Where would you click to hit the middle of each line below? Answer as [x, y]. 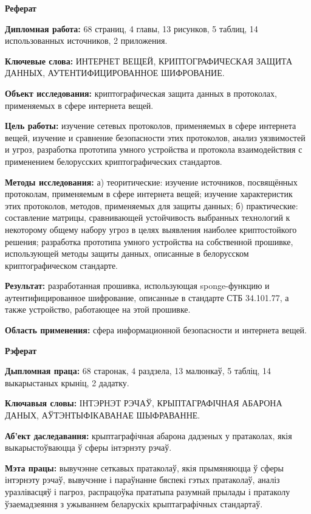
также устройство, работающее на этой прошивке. [98, 309]
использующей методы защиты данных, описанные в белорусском [127, 253]
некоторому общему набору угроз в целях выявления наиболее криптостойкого [151, 229]
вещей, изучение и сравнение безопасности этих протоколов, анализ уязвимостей [155, 137]
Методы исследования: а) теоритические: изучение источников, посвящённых [151, 182]
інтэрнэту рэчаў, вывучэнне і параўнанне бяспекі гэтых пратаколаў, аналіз [142, 480]
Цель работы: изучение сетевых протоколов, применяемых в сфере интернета [151, 126]
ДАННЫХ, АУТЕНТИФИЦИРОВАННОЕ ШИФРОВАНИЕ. [115, 73]
